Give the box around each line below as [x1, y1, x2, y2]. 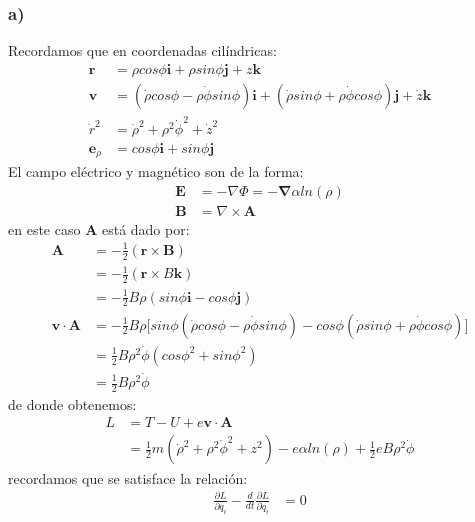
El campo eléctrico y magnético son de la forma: [8, 161, 304, 182]
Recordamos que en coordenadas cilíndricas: [8, 40, 277, 61]
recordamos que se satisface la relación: [8, 467, 248, 488]
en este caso [8, 218, 81, 239]
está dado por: [101, 218, 190, 239]
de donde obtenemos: [8, 393, 137, 414]
